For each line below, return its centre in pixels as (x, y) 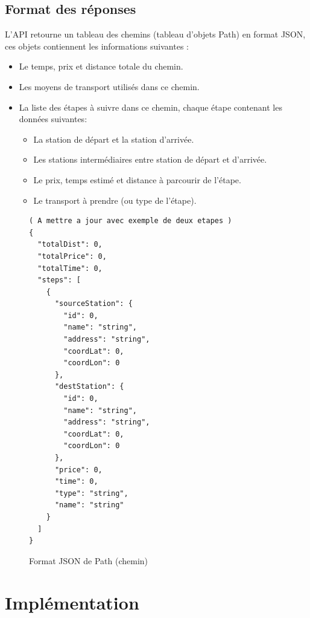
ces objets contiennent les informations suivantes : (97, 46)
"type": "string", (91, 493)
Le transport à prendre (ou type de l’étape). (115, 200)
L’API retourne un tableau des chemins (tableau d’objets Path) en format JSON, (155, 34)
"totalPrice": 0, (72, 256)
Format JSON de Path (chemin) (89, 560)
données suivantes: (53, 119)
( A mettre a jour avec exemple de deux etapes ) (131, 221)
